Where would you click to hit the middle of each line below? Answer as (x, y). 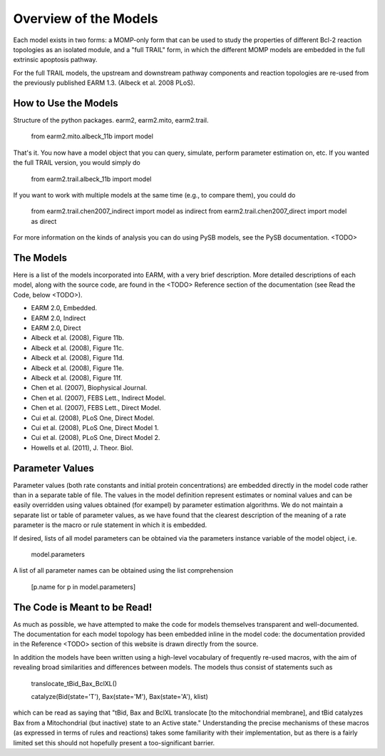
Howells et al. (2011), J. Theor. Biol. (82, 448)
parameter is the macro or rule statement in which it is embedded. (110, 525)
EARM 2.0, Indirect (58, 318)
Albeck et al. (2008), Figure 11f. (77, 377)
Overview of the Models (86, 19)
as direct (44, 221)
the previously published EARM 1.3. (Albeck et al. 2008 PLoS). (104, 83)
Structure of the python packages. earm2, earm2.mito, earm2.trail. (111, 121)
